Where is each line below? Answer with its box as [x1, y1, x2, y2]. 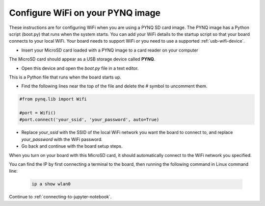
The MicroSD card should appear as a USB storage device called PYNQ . [9, 56, 156, 62]
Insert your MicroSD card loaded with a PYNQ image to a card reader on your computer [21, 47, 199, 53]
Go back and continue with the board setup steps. [21, 143, 123, 149]
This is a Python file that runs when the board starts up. [9, 74, 122, 80]
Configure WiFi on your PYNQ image [9, 7, 161, 18]
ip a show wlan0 [31, 181, 71, 187]
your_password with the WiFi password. [21, 136, 103, 142]
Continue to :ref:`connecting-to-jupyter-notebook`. [9, 194, 112, 200]
